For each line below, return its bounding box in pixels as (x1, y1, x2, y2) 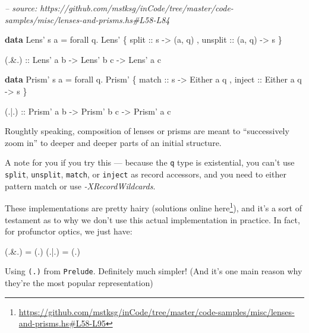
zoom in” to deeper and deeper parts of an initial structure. (5, 136, 222, 148)
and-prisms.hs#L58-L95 (18, 317, 106, 329)
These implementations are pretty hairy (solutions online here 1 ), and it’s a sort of (5, 200, 302, 214)
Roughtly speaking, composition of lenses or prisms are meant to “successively (5, 125, 289, 137)
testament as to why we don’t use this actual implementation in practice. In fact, (5, 213, 300, 226)
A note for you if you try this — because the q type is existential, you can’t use (5, 156, 295, 169)
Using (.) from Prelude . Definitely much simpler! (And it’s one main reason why (5, 265, 302, 277)
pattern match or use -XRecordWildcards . (5, 179, 156, 192)
